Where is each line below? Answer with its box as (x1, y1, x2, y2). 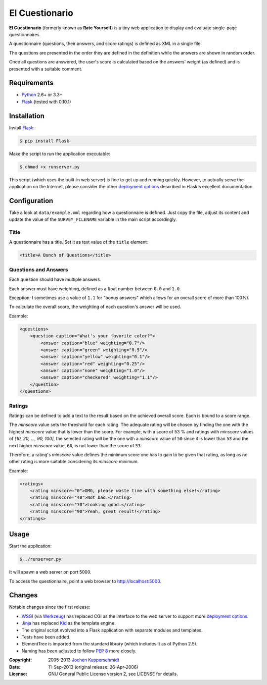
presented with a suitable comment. (9, 66, 83, 72)
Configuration (9, 196, 53, 205)
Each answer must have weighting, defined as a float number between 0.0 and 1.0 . (9, 285, 181, 292)
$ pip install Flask (19, 138, 69, 144)
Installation (9, 111, 44, 120)
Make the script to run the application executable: (9, 151, 111, 157)
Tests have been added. (21, 634, 71, 640)
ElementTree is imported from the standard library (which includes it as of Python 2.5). (21, 641, 198, 647)
